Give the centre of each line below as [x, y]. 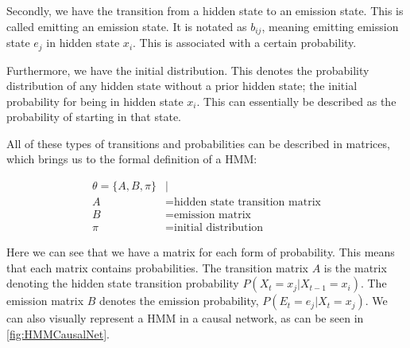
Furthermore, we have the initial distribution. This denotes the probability [188, 70]
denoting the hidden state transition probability [123, 283]
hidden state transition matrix [247, 203]
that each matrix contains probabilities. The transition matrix [157, 267]
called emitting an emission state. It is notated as [127, 26]
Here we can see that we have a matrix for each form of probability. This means [201, 252]
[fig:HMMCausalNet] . [58, 333]
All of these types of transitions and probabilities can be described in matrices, [198, 143]
